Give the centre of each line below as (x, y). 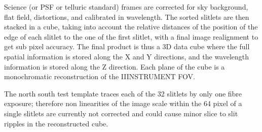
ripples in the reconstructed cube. (56, 123)
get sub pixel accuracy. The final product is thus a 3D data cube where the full (127, 46)
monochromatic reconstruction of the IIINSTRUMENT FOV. (100, 76)
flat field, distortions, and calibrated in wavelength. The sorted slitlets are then (127, 16)
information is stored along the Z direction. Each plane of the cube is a (115, 66)
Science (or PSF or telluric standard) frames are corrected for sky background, (126, 7)
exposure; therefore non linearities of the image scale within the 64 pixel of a (123, 103)
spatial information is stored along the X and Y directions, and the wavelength (127, 56)
